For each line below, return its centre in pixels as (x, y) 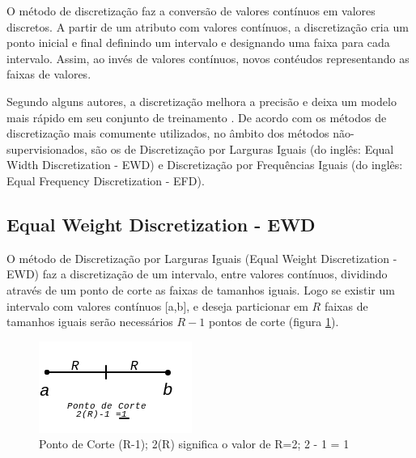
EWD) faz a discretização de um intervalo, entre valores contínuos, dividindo (197, 274)
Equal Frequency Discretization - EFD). (106, 180)
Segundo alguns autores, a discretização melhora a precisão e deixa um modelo (202, 101)
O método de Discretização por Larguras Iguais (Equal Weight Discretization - (202, 258)
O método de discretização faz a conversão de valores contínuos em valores (191, 11)
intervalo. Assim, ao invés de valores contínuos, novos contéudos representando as (208, 58)
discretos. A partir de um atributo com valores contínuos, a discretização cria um (208, 26)
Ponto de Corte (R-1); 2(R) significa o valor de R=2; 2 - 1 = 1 (194, 444)
